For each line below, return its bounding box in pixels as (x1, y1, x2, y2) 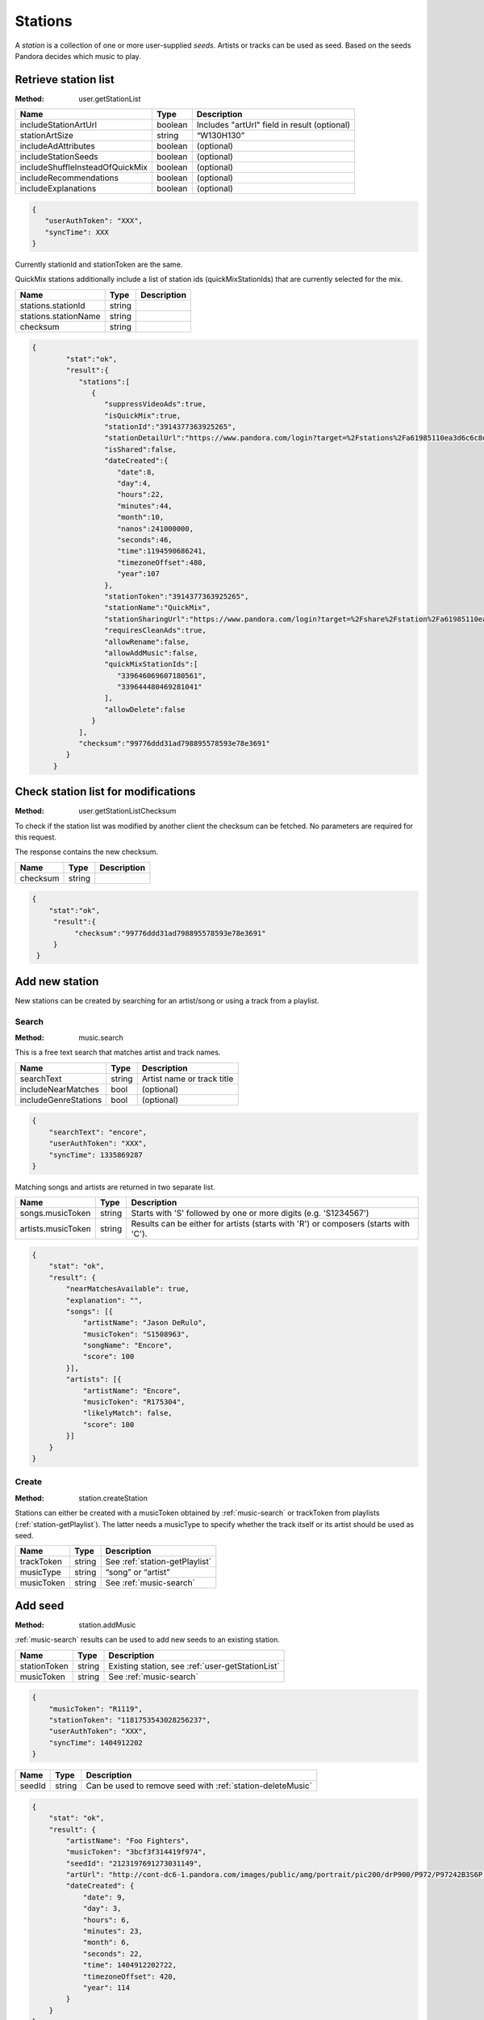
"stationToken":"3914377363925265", (103, 591, 249, 601)
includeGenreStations (19, 1094, 102, 1105)
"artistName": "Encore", (82, 1386, 181, 1395)
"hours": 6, (82, 1915, 131, 1925)
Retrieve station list (15, 73, 115, 86)
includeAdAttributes (19, 141, 96, 152)
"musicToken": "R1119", (48, 1704, 143, 1713)
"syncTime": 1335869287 (48, 1150, 143, 1159)
